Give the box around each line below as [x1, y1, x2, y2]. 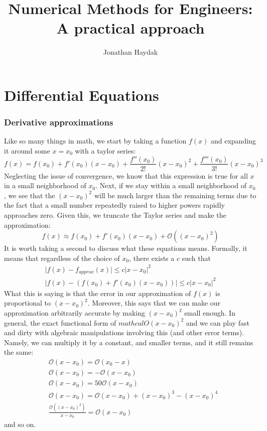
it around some [4, 145, 50, 156]
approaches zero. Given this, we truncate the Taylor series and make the [4, 209, 226, 220]
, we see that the [4, 190, 55, 200]
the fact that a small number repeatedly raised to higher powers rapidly [4, 200, 225, 210]
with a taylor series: [75, 145, 136, 156]
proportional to [4, 298, 51, 308]
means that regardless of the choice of [4, 252, 120, 263]
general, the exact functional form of [4, 317, 116, 328]
